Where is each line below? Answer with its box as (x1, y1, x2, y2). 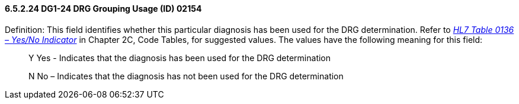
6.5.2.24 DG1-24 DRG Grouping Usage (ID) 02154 (5, 4, 202, 14)
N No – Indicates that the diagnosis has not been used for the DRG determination (28, 71, 344, 81)
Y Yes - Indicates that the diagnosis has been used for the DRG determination (28, 52, 331, 63)
